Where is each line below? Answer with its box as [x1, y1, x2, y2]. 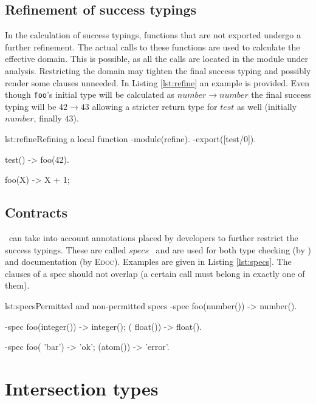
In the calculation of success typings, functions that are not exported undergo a [5, 29, 301, 41]
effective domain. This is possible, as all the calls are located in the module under [5, 52, 309, 65]
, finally [33, 112, 62, 125]
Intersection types [5, 375, 159, 400]
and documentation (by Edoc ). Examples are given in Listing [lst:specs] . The [5, 255, 292, 268]
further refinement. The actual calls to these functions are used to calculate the [5, 40, 300, 53]
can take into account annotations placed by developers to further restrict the [9, 231, 298, 244]
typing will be [5, 100, 57, 112]
